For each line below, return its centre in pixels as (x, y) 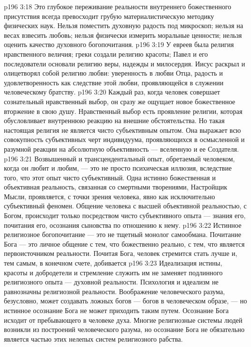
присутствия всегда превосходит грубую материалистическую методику (109, 16)
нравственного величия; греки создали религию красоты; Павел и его (106, 54)
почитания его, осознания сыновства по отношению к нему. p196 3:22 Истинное (123, 225)
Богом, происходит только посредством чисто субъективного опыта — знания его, (125, 215)
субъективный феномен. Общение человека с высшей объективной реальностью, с (125, 206)
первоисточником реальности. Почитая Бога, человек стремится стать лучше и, (121, 253)
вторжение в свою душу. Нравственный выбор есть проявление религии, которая (123, 111)
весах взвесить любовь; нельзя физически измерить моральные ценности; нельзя (123, 35)
